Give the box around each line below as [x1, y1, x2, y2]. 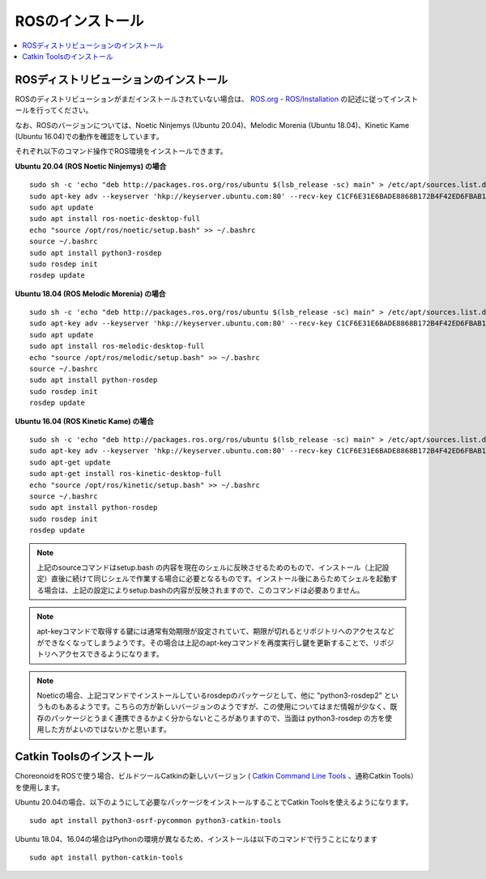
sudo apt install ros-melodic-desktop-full [29, 342, 205, 351]
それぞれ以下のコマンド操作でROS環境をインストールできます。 [15, 146, 228, 156]
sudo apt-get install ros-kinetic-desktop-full [29, 469, 222, 478]
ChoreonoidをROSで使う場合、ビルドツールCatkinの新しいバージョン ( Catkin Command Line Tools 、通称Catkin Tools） [15, 771, 418, 781]
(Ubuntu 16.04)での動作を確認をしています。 [15, 132, 164, 142]
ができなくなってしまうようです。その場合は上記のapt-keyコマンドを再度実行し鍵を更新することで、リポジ [36, 638, 394, 648]
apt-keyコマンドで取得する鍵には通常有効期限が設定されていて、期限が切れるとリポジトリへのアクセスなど [36, 626, 395, 636]
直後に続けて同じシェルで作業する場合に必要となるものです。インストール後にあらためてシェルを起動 [50, 574, 390, 584]
